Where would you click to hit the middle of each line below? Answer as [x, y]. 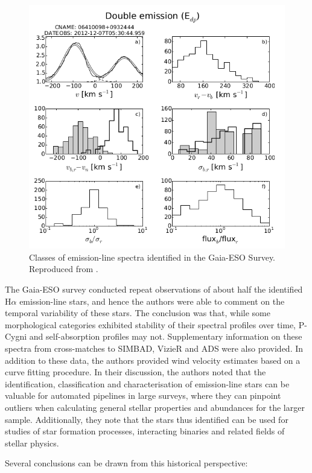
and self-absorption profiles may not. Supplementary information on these [166, 336]
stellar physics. [32, 443]
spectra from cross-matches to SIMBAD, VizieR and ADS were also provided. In [154, 348]
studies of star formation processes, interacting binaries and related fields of [145, 431]
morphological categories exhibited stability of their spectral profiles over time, [150, 324]
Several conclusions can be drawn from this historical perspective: [126, 463]
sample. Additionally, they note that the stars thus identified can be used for [147, 419]
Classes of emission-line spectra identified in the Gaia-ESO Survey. [152, 257]
